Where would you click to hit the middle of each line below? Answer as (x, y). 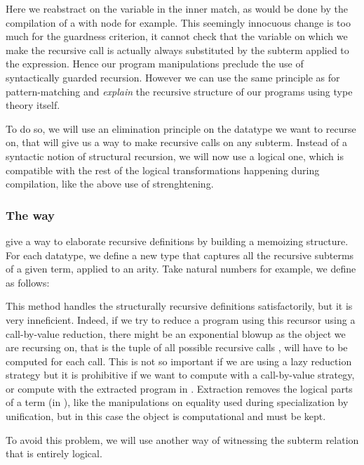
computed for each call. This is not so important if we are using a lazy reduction (179, 361)
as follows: (28, 282)
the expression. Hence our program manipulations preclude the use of (155, 64)
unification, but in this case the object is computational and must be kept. (166, 416)
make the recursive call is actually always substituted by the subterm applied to (177, 50)
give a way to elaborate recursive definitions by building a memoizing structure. (177, 241)
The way (31, 215)
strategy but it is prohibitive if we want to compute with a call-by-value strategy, (180, 375)
